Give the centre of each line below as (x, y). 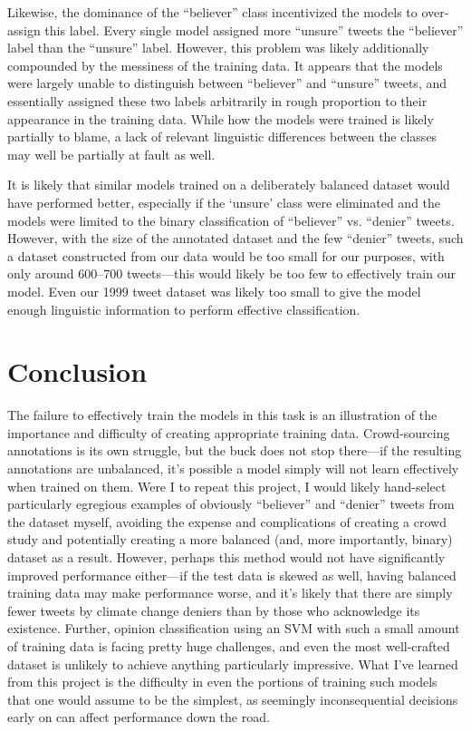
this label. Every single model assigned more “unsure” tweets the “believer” (254, 29)
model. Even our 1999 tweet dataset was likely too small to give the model (214, 291)
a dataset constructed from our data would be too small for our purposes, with (226, 255)
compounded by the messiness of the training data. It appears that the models (225, 65)
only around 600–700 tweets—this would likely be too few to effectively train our (231, 273)
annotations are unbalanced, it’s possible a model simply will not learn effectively (233, 468)
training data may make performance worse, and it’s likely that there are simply (230, 593)
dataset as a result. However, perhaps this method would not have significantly (226, 556)
